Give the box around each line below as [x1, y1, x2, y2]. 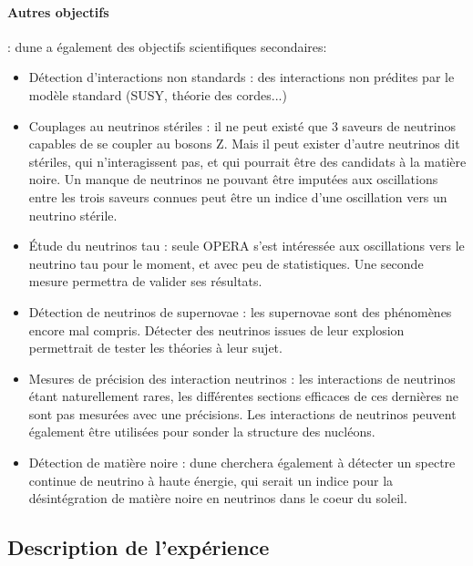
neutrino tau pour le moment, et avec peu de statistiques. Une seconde [28, 253, 424, 273]
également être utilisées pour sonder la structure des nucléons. [28, 422, 375, 441]
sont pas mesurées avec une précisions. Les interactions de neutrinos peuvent [28, 404, 457, 423]
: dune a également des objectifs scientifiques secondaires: [7, 36, 327, 56]
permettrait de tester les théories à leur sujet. [28, 338, 283, 357]
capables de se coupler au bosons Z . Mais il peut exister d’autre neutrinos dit [28, 134, 460, 153]
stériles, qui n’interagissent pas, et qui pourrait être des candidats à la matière [28, 151, 467, 170]
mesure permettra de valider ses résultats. [28, 272, 262, 291]
